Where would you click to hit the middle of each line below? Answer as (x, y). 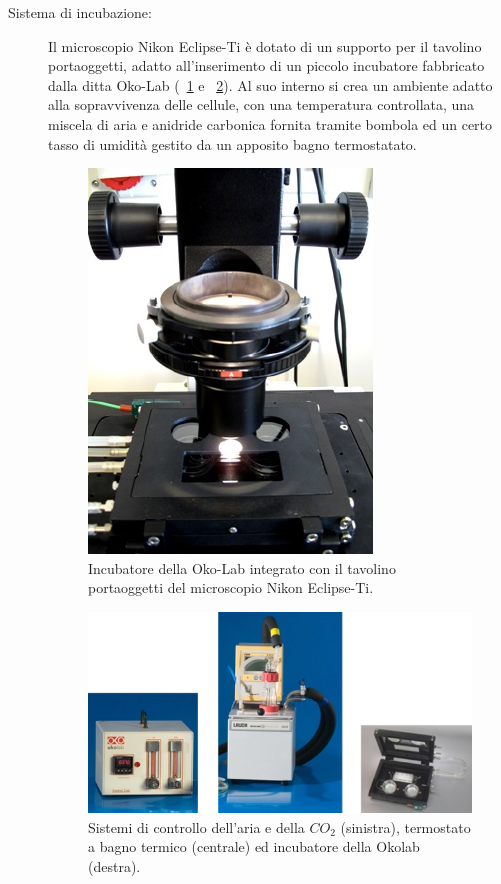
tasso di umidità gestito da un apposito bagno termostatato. (232, 143)
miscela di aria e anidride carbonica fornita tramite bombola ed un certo (270, 123)
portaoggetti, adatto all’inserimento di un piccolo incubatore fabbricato (266, 65)
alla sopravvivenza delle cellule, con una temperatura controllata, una (261, 104)
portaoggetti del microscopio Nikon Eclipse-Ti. (231, 587)
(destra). (114, 865)
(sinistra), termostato (405, 826)
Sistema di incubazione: (80, 12)
